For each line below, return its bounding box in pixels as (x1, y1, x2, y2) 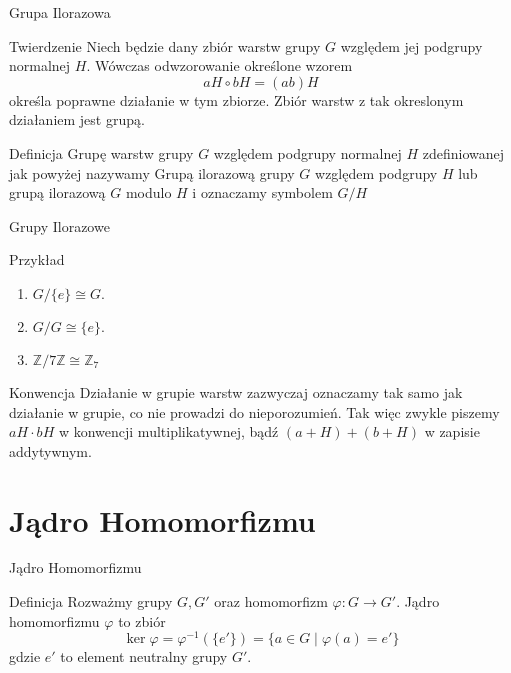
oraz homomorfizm (214, 591, 328, 612)
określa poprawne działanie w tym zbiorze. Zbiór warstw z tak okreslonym (9, 89, 464, 110)
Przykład (9, 249, 65, 270)
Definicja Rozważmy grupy (9, 591, 173, 612)
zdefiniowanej (422, 142, 504, 163)
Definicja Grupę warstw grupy (9, 142, 194, 163)
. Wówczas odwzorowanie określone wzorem (86, 55, 353, 76)
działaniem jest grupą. (9, 109, 145, 130)
